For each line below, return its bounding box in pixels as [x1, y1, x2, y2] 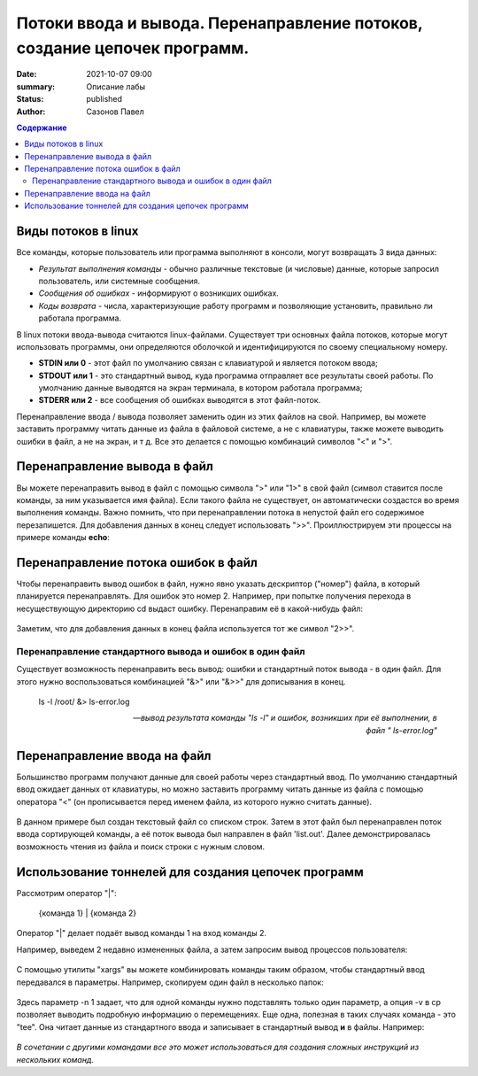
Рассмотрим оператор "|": [16, 887, 117, 898]
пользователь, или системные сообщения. [38, 275, 201, 286]
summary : [16, 81, 56, 92]
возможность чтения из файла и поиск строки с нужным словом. [16, 841, 266, 852]
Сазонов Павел [86, 106, 145, 117]
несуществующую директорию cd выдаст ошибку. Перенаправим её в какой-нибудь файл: [16, 603, 363, 614]
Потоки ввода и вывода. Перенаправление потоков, [16, 13, 423, 33]
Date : [16, 69, 37, 80]
